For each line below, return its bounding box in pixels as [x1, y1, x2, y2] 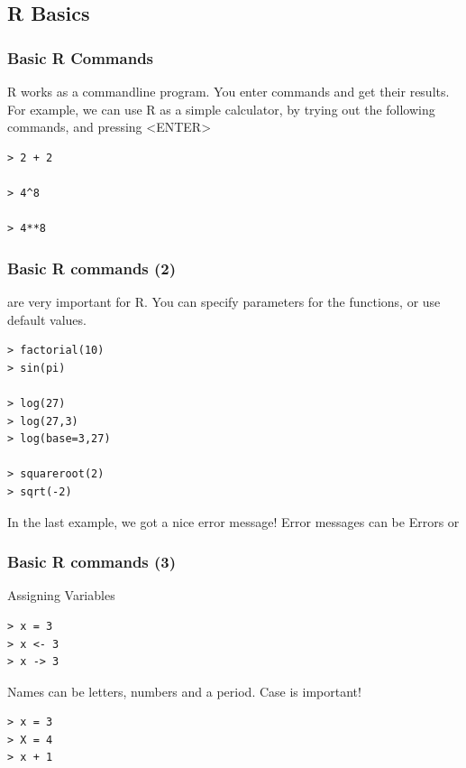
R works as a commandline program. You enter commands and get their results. [7, 82, 450, 100]
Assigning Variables [7, 586, 115, 605]
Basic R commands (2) [7, 256, 177, 279]
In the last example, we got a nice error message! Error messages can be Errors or [7, 512, 460, 531]
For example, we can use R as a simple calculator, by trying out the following [7, 99, 435, 118]
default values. [7, 310, 87, 328]
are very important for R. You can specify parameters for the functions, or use [7, 291, 441, 310]
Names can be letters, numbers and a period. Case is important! [7, 681, 361, 700]
